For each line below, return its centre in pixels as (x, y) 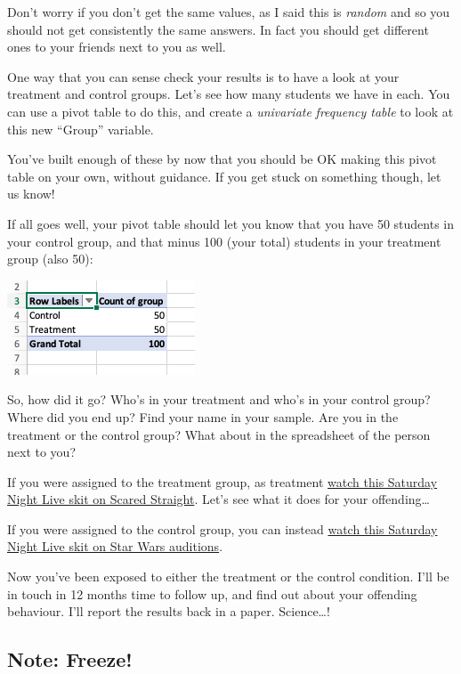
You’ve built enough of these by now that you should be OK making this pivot (222, 159)
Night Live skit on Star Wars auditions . (115, 546)
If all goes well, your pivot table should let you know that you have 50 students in (231, 223)
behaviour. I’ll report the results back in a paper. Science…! (169, 611)
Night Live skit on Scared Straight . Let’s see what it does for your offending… (218, 499)
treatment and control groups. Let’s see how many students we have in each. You (229, 94)
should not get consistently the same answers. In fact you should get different (218, 29)
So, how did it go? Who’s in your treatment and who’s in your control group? (219, 399)
